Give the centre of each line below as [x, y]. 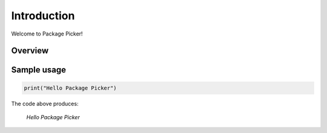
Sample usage [39, 70]
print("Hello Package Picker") [71, 88]
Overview [30, 51]
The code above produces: [45, 104]
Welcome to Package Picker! [47, 34]
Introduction [43, 16]
